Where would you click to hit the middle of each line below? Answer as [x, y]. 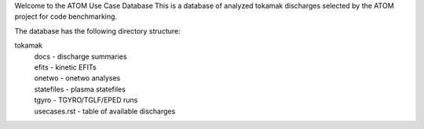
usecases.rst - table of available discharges [105, 111]
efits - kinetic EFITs [66, 67]
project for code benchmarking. [66, 16]
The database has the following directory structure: [97, 30]
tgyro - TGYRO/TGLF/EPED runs [86, 100]
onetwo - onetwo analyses [77, 78]
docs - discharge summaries [80, 56]
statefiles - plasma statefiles [80, 89]
